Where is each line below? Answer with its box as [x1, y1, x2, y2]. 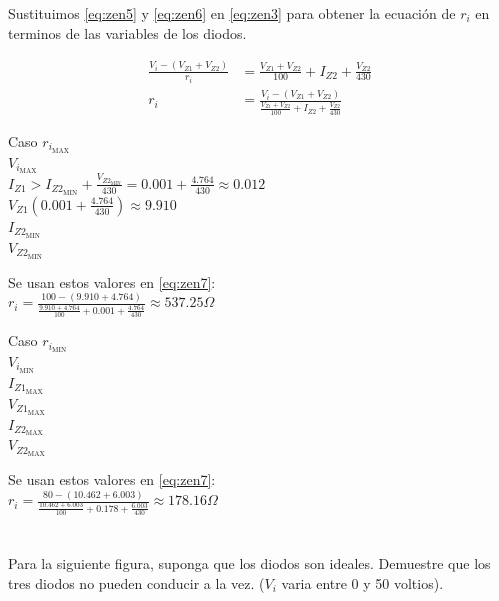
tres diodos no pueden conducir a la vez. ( [8, 572, 265, 593]
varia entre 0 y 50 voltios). [281, 572, 444, 593]
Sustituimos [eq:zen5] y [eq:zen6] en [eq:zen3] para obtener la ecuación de [8, 3, 456, 23]
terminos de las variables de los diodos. [8, 22, 247, 43]
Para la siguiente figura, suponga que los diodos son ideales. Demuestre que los [8, 553, 491, 574]
